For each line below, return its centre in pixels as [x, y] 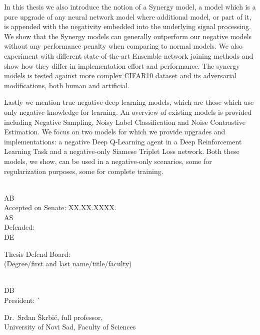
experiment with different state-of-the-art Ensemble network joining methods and [129, 55]
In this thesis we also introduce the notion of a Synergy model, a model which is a [130, 7]
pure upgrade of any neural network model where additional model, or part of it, [128, 16]
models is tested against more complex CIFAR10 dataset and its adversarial [120, 75]
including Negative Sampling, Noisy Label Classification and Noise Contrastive [125, 122]
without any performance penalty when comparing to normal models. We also [123, 46]
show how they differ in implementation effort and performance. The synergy [122, 65]
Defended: [19, 227]
